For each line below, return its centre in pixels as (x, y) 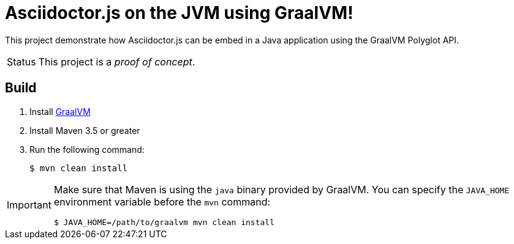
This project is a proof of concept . (117, 61)
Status (21, 61)
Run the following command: (87, 149)
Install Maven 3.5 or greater (85, 130)
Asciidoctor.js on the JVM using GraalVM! (179, 13)
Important (29, 205)
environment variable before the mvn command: (162, 201)
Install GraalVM (60, 111)
